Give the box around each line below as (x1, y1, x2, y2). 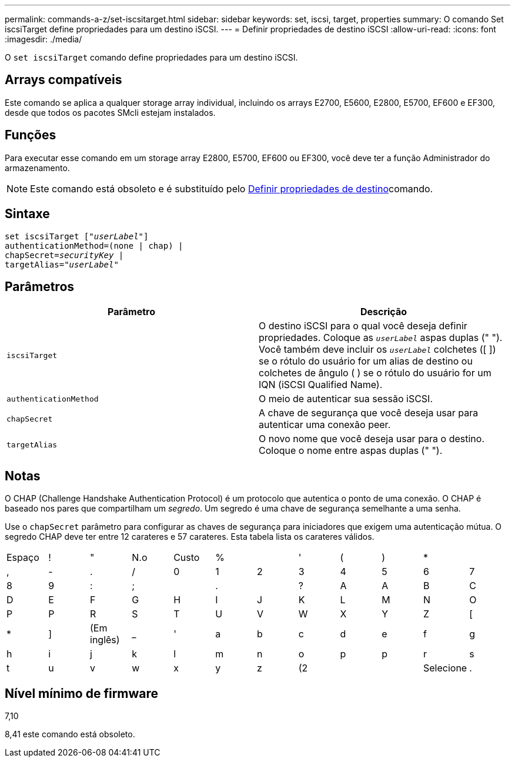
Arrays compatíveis (5, 72, 122, 88)
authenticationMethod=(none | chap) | (5, 240, 183, 250)
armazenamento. (5, 162, 70, 173)
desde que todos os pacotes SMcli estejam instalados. (5, 107, 216, 118)
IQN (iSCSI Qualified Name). (259, 379, 383, 391)
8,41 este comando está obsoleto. (5, 729, 135, 740)
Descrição (360, 306, 407, 318)
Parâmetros (5, 279, 75, 294)
